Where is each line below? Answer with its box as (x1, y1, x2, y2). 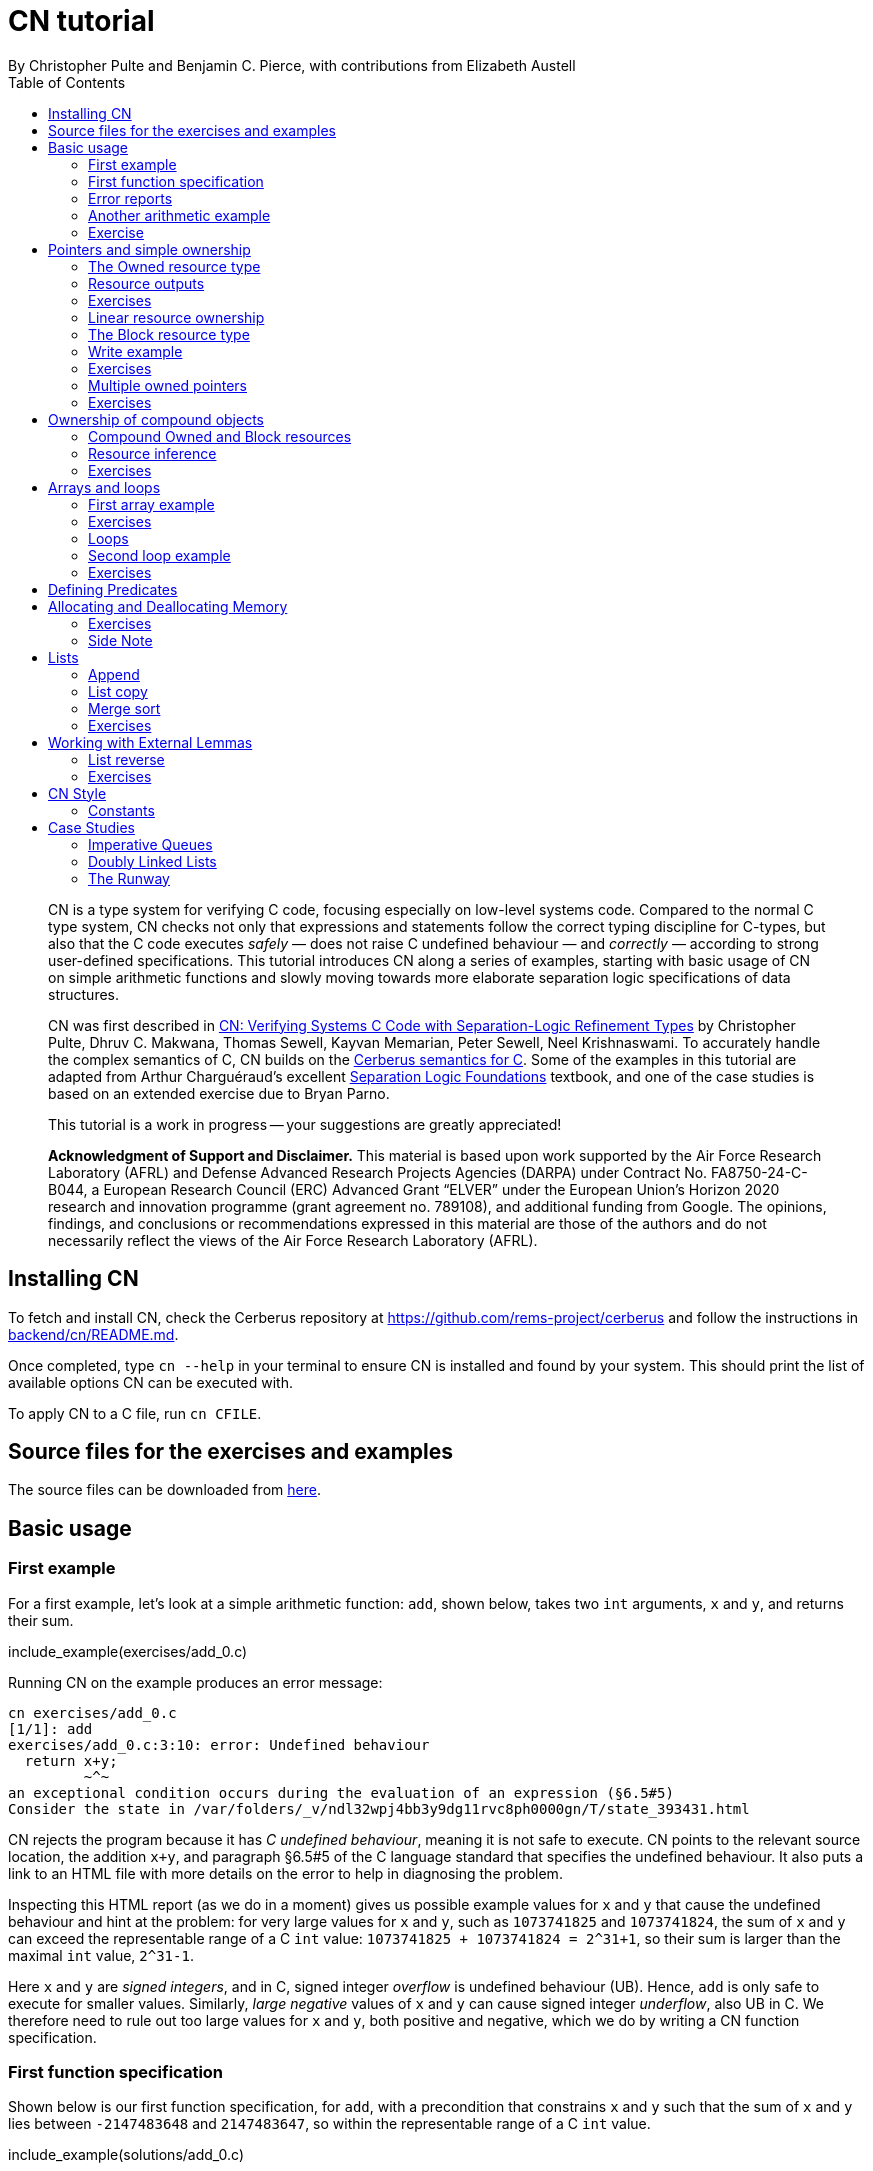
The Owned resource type (88, 257, 261, 275)
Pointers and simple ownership (48, 240, 251, 258)
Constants (88, 801, 155, 819)
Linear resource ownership (88, 308, 265, 326)
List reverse (88, 750, 165, 768)
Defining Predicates (48, 580, 178, 598)
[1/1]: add (8, 1720, 93, 1737)
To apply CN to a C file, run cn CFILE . (8, 1404, 262, 1422)
